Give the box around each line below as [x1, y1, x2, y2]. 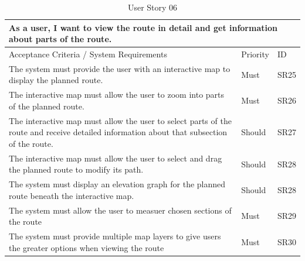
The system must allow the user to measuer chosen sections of [9, 204, 232, 216]
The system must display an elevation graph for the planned [9, 178, 226, 190]
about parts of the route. [9, 33, 112, 45]
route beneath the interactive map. [9, 189, 134, 201]
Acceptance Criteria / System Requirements [9, 48, 167, 60]
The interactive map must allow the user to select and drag [9, 152, 222, 164]
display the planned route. [9, 74, 103, 86]
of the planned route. [9, 99, 84, 112]
